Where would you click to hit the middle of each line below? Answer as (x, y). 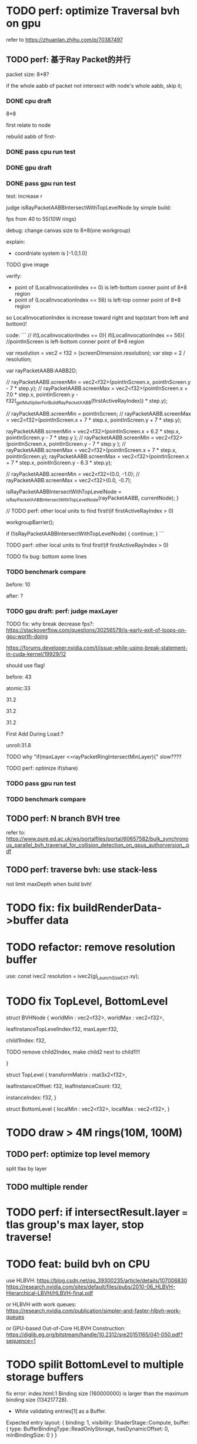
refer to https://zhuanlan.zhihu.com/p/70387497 (65, 39)
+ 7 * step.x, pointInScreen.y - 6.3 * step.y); (59, 462)
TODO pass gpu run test (41, 783)
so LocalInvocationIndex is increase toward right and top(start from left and (97, 318)
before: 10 (18, 585)
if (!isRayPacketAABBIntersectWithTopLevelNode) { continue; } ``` (85, 534)
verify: (14, 276)
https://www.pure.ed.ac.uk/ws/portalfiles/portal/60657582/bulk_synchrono (97, 839)
